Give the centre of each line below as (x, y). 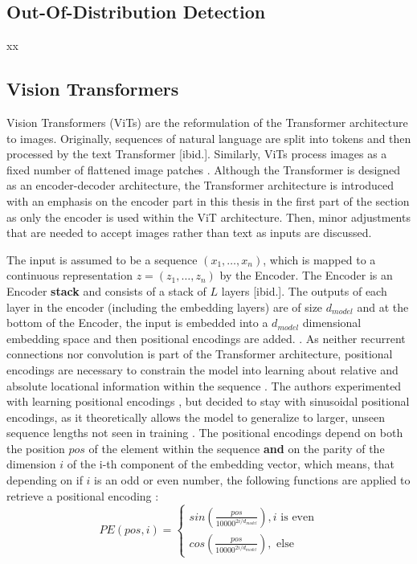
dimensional (332, 323)
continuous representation (69, 275)
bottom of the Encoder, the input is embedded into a (137, 323)
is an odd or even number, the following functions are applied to (252, 480)
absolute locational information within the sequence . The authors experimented (204, 385)
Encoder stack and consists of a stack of (106, 290)
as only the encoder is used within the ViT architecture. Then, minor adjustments (208, 217)
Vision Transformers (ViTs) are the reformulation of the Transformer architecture (207, 122)
